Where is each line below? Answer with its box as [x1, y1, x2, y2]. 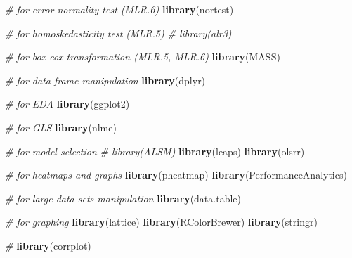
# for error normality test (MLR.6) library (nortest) [5, 2, 234, 16]
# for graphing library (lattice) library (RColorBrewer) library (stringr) [5, 214, 318, 229]
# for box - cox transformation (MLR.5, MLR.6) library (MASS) [5, 49, 280, 64]
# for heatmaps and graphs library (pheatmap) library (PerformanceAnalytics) [5, 167, 347, 182]
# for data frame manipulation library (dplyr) [5, 72, 206, 87]
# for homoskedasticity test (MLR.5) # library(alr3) [5, 25, 232, 40]
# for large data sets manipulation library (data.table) [5, 191, 241, 205]
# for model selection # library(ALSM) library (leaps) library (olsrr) [5, 143, 305, 158]
